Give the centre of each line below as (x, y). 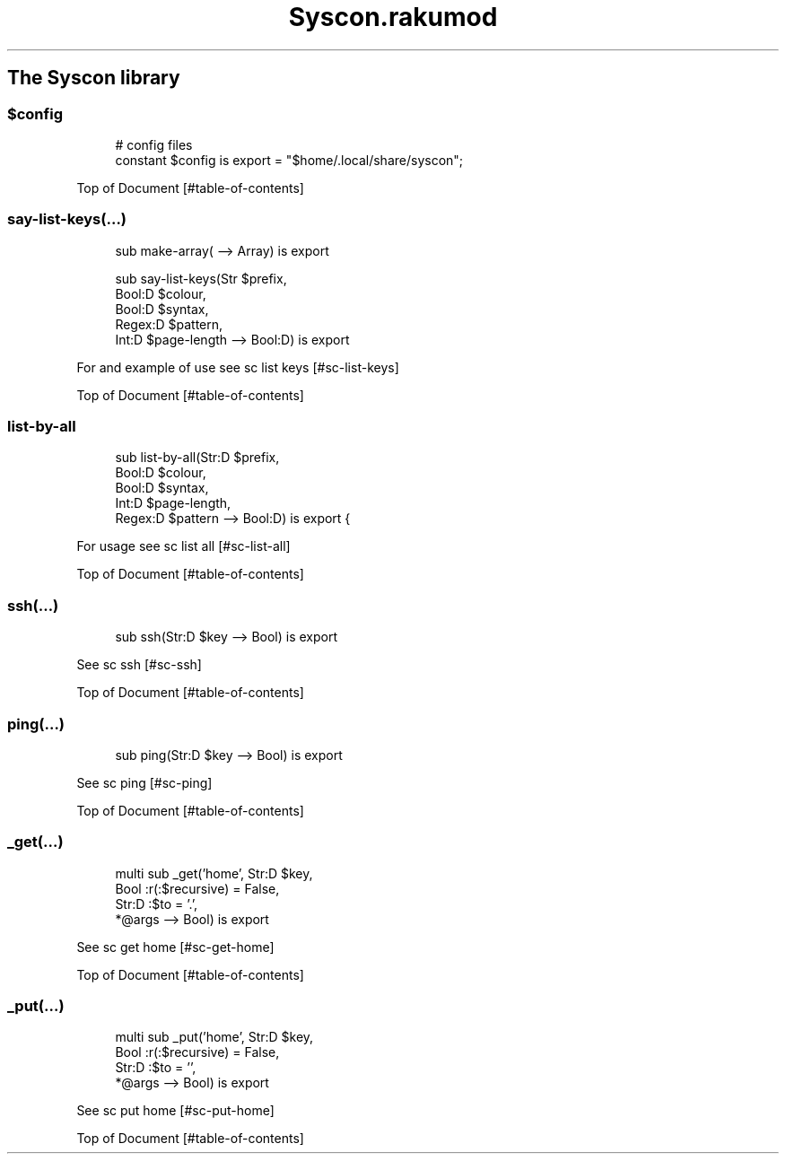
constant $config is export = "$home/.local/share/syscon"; (289, 160)
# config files (154, 144)
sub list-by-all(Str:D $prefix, (197, 458)
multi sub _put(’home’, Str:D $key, (214, 1037)
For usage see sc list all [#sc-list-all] (183, 546)
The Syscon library (94, 78)
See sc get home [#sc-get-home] (175, 947)
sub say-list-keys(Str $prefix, (201, 278)
